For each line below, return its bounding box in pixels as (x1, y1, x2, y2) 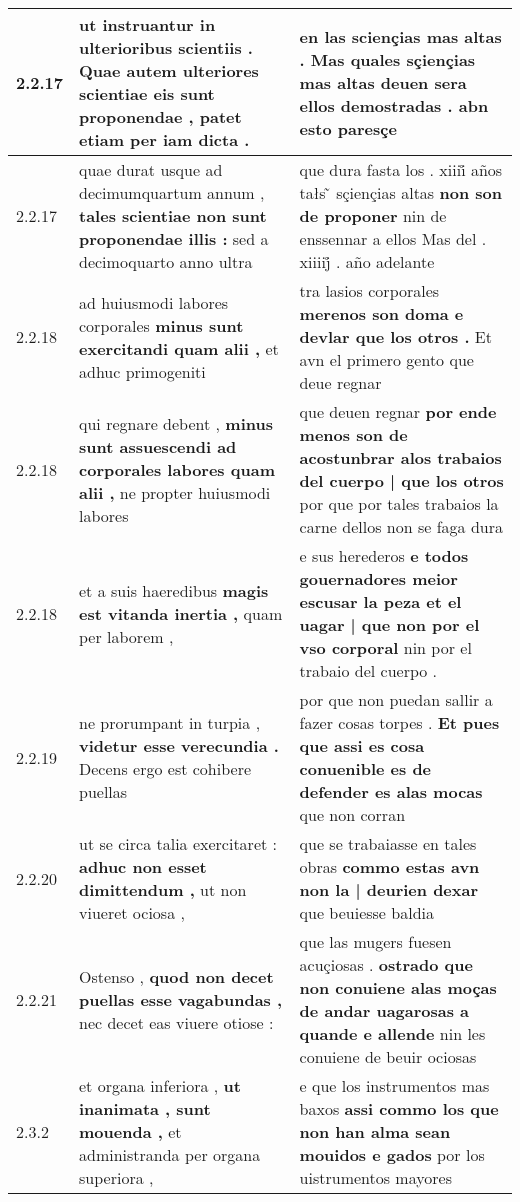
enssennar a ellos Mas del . (299, 227, 487, 250)
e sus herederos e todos (299, 544, 469, 567)
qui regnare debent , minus (79, 411, 273, 435)
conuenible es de (299, 757, 432, 780)
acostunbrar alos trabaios (299, 446, 502, 469)
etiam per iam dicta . (79, 128, 250, 151)
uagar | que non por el (299, 613, 480, 636)
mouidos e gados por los (299, 1143, 485, 1166)
